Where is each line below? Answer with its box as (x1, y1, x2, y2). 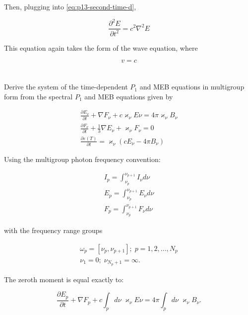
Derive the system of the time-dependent (4, 81, 128, 92)
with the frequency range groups (4, 225, 103, 236)
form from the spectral (4, 91, 73, 101)
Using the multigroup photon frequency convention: (4, 154, 161, 164)
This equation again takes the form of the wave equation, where (4, 42, 198, 53)
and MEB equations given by (84, 91, 173, 101)
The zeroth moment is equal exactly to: (4, 274, 124, 284)
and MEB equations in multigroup (139, 81, 245, 92)
